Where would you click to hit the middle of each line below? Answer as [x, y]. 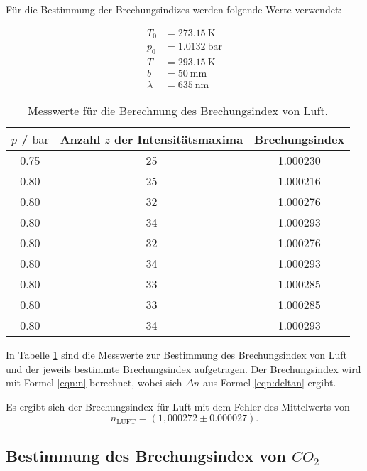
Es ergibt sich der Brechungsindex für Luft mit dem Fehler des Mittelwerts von [178, 406]
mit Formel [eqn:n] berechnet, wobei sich [94, 383]
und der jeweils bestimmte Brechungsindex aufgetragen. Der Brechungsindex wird [183, 368]
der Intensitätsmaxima [179, 139]
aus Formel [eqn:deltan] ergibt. [269, 383]
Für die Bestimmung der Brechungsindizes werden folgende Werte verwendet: [174, 9]
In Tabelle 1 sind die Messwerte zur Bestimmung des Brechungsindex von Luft [177, 354]
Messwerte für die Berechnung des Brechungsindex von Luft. [178, 110]
